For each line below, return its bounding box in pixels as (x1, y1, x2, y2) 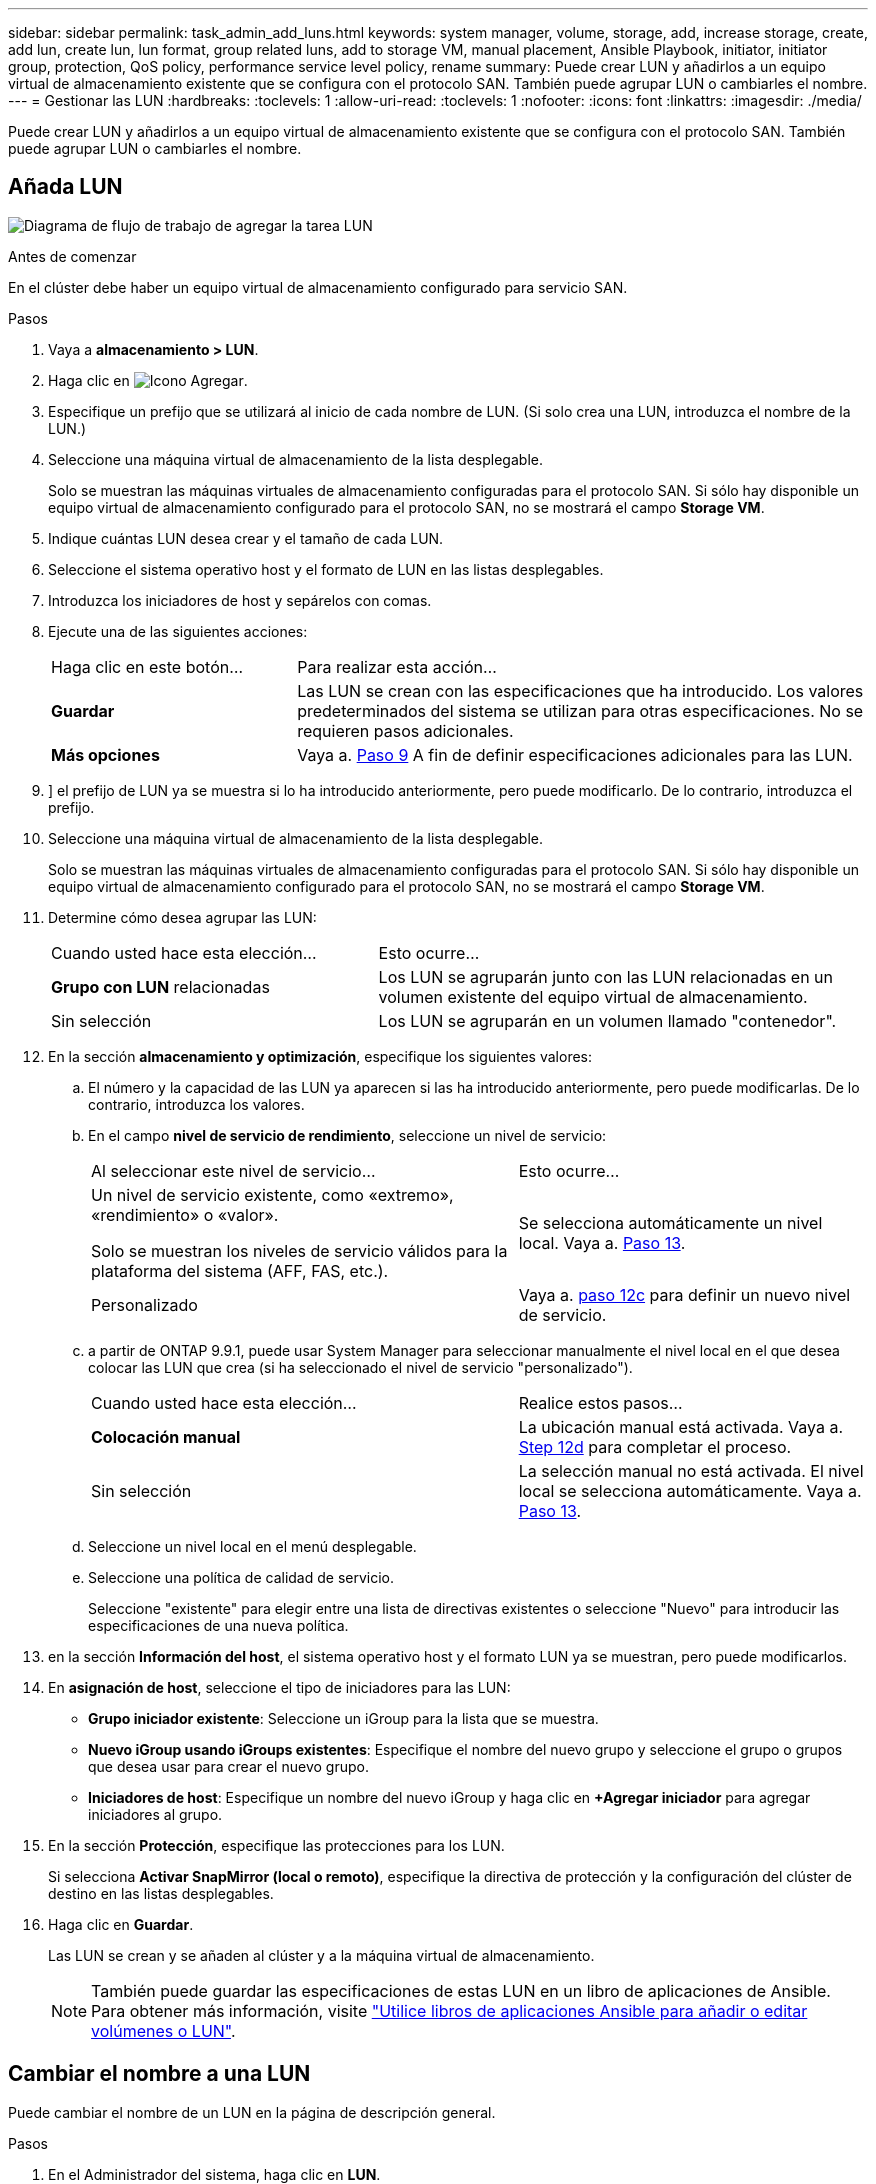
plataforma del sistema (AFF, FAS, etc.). (91, 1260, 389, 1281)
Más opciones (51, 744, 160, 765)
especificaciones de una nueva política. (88, 1616, 349, 1634)
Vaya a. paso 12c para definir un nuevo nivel (518, 1284, 851, 1305)
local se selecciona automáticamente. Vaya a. (518, 1480, 862, 1501)
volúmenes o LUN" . (91, 2020, 236, 2041)
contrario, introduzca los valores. (88, 1095, 305, 1113)
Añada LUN (8, 174, 123, 200)
